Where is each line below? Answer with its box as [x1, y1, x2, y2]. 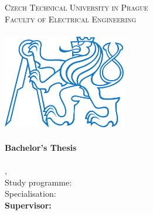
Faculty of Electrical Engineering [5, 12, 137, 25]
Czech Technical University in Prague [5, 1, 148, 13]
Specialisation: [5, 187, 56, 200]
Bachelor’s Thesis [5, 141, 77, 153]
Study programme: [5, 176, 72, 188]
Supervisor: [5, 199, 52, 211]
